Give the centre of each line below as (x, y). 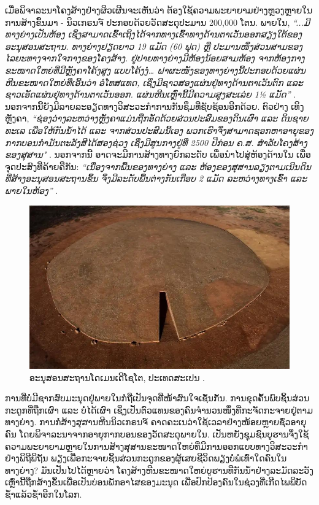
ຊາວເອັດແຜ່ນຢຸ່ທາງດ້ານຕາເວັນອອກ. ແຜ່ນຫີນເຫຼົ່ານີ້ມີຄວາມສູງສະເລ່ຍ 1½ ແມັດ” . (151, 94)
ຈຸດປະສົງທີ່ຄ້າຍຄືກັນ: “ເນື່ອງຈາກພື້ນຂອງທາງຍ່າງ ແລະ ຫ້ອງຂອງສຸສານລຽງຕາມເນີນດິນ (158, 166)
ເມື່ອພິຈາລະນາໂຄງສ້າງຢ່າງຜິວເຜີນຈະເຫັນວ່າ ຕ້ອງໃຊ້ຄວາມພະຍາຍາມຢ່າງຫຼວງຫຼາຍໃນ (159, 10)
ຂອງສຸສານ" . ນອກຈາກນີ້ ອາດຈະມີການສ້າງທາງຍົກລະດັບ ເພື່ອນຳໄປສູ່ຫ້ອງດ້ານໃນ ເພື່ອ (158, 154)
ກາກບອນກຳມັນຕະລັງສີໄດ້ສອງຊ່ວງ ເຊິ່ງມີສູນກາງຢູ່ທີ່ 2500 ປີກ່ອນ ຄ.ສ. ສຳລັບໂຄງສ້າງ (156, 142)
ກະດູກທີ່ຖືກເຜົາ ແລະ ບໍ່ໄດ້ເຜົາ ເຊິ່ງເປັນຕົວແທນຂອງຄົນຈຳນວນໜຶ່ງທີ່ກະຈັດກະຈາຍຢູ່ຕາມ (159, 410)
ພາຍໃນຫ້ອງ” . (32, 190)
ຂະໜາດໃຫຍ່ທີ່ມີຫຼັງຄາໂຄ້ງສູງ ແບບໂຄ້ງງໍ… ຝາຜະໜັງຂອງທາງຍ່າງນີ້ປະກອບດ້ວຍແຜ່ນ (156, 70)
